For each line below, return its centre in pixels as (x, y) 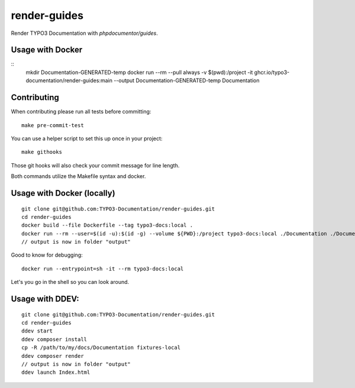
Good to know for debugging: (47, 255)
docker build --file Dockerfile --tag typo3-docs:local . (107, 225)
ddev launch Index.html (56, 372)
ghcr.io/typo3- (272, 72)
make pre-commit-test (53, 125)
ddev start (37, 331)
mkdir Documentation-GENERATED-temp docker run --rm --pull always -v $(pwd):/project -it (139, 72)
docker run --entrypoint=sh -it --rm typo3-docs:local (103, 269)
